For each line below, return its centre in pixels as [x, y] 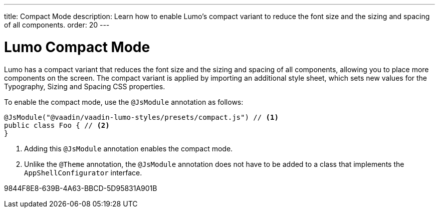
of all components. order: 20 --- [57, 25]
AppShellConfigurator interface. [83, 172]
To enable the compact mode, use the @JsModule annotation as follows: [124, 102]
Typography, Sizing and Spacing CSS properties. [85, 86]
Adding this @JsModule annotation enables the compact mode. [129, 148]
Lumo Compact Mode [77, 47]
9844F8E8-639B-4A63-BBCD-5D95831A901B [81, 188]
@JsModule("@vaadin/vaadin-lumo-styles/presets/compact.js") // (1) [141, 117]
